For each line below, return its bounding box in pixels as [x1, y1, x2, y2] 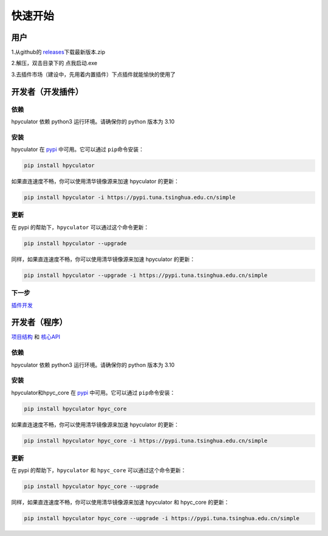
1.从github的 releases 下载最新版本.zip [11, 49, 106, 56]
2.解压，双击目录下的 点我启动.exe [11, 60, 97, 67]
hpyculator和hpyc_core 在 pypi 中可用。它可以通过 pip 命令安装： [11, 389, 176, 396]
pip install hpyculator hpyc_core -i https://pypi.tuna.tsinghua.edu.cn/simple [24, 437, 268, 444]
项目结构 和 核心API [11, 333, 61, 341]
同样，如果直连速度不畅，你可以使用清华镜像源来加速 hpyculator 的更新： [11, 256, 196, 263]
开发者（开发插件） [11, 86, 83, 97]
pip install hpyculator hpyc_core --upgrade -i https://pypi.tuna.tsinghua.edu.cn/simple [24, 515, 300, 522]
